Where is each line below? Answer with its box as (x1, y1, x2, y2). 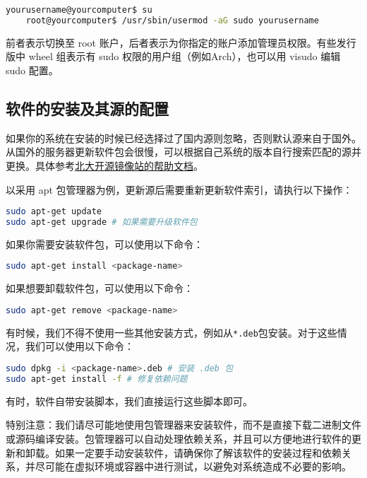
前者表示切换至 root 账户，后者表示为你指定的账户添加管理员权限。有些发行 (6, 35, 356, 49)
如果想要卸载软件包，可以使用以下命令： (6, 281, 193, 296)
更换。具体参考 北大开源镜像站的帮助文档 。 (6, 158, 203, 173)
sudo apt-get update (6, 206, 102, 217)
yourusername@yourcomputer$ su (6, 5, 152, 15)
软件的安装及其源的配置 (6, 97, 169, 119)
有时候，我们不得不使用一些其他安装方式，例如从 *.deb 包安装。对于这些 (6, 325, 337, 339)
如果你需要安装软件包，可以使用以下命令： (6, 236, 203, 251)
